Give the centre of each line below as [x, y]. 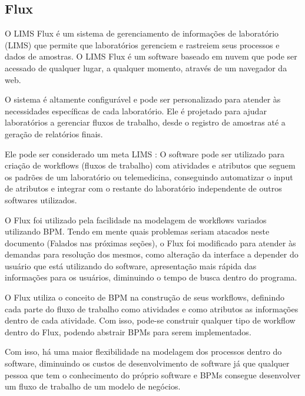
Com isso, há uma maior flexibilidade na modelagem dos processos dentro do [143, 352]
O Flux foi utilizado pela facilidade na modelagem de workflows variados [136, 220]
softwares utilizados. [41, 199]
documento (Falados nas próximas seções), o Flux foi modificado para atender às [150, 242]
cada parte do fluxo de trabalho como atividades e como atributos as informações [152, 308]
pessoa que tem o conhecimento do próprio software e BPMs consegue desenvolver [153, 374]
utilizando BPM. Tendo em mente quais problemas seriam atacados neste [137, 231]
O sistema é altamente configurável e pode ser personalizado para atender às [143, 99]
